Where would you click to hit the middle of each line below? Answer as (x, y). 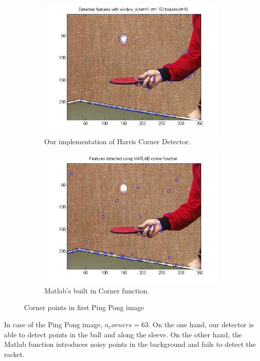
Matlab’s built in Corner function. (97, 290)
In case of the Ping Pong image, (53, 324)
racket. (14, 354)
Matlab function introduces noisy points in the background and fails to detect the (130, 344)
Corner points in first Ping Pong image (84, 307)
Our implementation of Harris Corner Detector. (117, 141)
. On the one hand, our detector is (201, 324)
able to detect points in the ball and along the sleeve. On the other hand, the (123, 334)
